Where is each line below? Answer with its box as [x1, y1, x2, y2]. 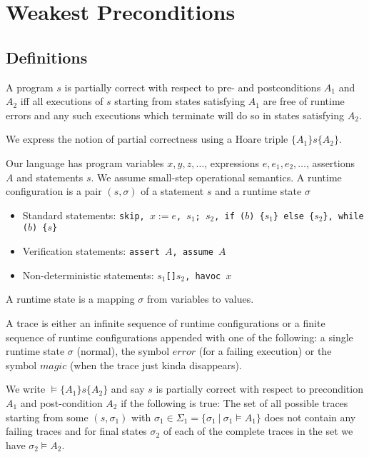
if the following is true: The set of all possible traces [121, 395, 348, 410]
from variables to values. [146, 291, 254, 306]
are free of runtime [263, 94, 345, 109]
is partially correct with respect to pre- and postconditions [64, 79, 321, 94]
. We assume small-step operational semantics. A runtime [91, 169, 342, 184]
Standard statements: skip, [22, 207, 145, 222]
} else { [273, 211, 315, 221]
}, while [323, 211, 364, 221]
